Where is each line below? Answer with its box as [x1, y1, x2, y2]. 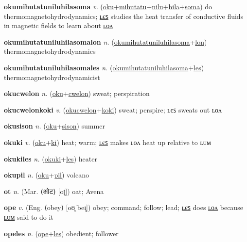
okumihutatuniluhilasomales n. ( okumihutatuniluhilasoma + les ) [4, 62, 204, 72]
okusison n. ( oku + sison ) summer [4, 121, 105, 131]
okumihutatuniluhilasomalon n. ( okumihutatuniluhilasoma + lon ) [4, 36, 207, 47]
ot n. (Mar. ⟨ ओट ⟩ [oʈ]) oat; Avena [4, 186, 104, 196]
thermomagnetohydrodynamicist [4, 72, 100, 82]
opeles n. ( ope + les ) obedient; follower [4, 228, 119, 238]
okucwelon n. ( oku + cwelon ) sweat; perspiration [4, 88, 150, 98]
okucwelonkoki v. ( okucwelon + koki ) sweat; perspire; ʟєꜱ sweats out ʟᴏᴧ [4, 104, 222, 114]
